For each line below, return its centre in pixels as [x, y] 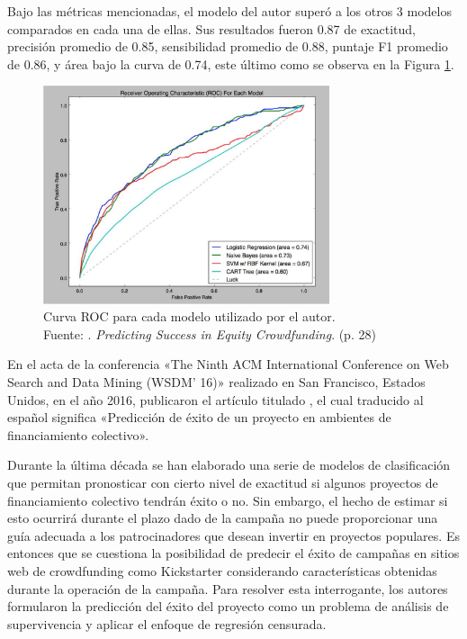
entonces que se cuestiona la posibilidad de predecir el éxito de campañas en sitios [233, 553]
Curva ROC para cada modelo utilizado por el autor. [189, 316]
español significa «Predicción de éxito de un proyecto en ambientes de [199, 417]
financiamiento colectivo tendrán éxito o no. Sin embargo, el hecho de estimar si [228, 500]
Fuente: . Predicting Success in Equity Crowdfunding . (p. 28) [210, 333]
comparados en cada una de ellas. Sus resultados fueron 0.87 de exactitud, [211, 28]
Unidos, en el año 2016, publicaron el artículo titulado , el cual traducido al [216, 399]
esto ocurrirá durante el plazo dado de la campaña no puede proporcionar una [223, 518]
